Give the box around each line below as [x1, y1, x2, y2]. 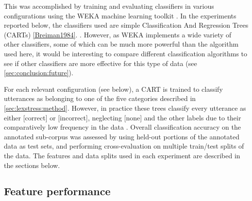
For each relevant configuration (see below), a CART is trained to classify [4, 84, 223, 94]
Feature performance [4, 184, 111, 199]
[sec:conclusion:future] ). [4, 67, 73, 78]
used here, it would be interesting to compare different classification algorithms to [4, 48, 248, 58]
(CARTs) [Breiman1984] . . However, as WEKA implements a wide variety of [4, 29, 232, 39]
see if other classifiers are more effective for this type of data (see [4, 58, 197, 68]
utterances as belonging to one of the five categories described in [4, 93, 196, 103]
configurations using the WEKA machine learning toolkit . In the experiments [4, 10, 236, 20]
